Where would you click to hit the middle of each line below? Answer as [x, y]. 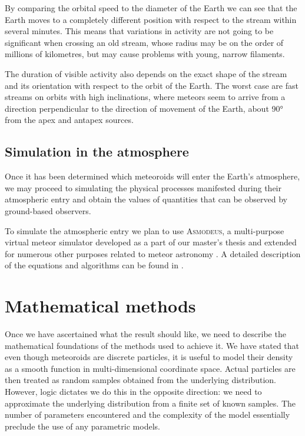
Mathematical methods [100, 306]
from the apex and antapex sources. [69, 120]
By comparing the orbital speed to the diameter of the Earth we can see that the [151, 8]
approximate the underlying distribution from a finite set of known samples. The [150, 403]
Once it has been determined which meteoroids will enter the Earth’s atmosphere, [152, 176]
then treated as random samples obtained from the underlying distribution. [141, 380]
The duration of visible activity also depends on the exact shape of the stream [146, 73]
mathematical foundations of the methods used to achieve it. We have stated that [152, 345]
